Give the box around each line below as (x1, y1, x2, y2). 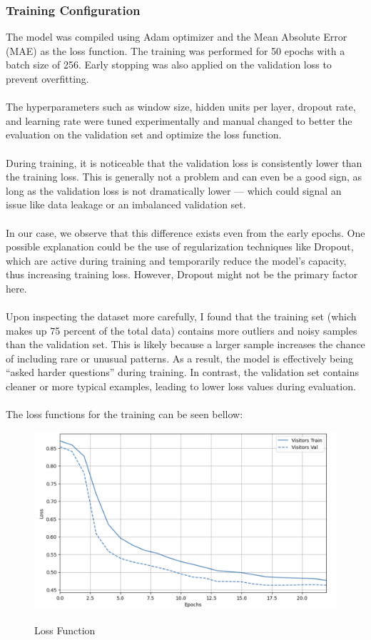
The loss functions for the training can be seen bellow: (6, 407, 243, 422)
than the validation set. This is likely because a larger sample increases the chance (6, 337, 365, 352)
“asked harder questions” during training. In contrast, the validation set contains (6, 365, 359, 380)
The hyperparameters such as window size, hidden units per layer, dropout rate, (6, 99, 356, 114)
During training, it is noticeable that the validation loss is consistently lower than (6, 155, 362, 170)
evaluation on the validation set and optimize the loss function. (6, 127, 282, 142)
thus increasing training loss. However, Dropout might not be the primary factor (6, 267, 358, 282)
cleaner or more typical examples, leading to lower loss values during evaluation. (6, 379, 356, 394)
